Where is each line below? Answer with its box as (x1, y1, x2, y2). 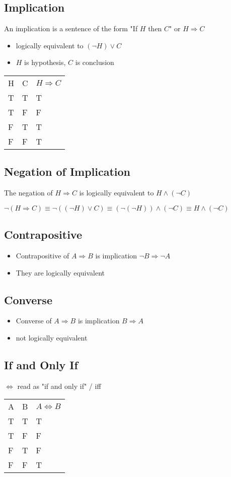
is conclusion (75, 57, 114, 67)
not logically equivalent (16, 332, 88, 343)
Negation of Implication (4, 164, 131, 179)
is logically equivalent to (79, 187, 154, 198)
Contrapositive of (16, 250, 69, 260)
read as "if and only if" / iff (17, 380, 101, 391)
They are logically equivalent (16, 267, 105, 278)
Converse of (16, 315, 52, 326)
